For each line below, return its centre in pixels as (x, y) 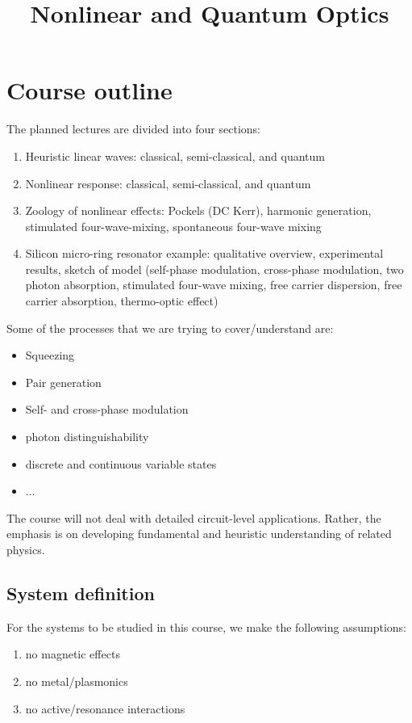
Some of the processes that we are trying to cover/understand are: (170, 328)
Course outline (89, 90)
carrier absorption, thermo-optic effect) (122, 301)
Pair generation (63, 382)
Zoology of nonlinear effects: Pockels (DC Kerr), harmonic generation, (198, 210)
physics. (26, 549)
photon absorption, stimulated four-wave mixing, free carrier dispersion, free (214, 285)
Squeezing (50, 355)
